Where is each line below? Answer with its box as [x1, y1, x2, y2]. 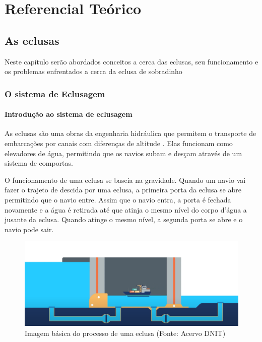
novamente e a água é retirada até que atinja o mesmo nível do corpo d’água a [5, 204, 247, 215]
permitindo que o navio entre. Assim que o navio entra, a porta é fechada [5, 194, 231, 204]
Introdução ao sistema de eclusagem [5, 109, 133, 119]
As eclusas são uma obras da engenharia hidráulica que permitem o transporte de [5, 128, 256, 139]
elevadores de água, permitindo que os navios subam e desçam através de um [5, 148, 242, 158]
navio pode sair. [5, 224, 54, 234]
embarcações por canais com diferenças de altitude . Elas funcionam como [5, 138, 233, 148]
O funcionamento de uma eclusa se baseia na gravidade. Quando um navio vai [5, 174, 246, 185]
